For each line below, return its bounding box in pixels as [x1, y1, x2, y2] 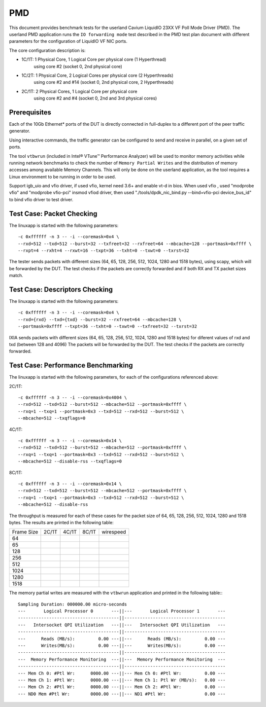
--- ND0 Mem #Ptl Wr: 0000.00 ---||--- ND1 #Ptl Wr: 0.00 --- [18, 691, 226, 697]
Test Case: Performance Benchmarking [9, 361, 133, 370]
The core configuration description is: [9, 47, 86, 53]
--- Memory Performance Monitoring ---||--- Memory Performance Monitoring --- [18, 656, 226, 662]
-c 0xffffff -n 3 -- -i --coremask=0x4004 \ [18, 395, 128, 400]
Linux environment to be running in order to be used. [9, 174, 116, 179]
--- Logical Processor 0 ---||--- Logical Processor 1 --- [18, 608, 226, 614]
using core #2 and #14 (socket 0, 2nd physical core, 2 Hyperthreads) [33, 79, 174, 85]
